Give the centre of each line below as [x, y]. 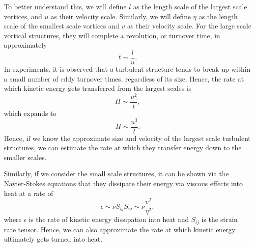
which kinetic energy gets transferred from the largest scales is [98, 88]
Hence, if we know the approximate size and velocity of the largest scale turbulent [127, 138]
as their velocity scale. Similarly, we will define [121, 16]
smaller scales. [25, 157]
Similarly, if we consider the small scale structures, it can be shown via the [116, 174]
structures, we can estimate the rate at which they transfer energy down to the [123, 148]
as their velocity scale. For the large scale [189, 26]
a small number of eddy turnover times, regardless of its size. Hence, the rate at [124, 78]
